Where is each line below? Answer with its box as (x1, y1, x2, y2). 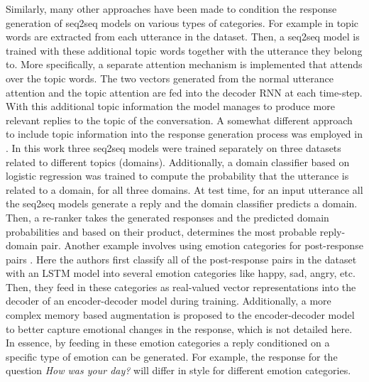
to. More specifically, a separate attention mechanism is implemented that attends (6, 57, 363, 72)
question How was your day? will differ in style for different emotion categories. (6, 363, 351, 378)
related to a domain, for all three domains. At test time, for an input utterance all (6, 182, 363, 197)
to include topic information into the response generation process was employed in (6, 126, 363, 141)
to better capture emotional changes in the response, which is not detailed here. (6, 321, 353, 336)
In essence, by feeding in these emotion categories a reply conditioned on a (6, 335, 330, 350)
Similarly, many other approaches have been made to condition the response (6, 1, 337, 16)
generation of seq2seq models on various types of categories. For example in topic (6, 15, 359, 30)
